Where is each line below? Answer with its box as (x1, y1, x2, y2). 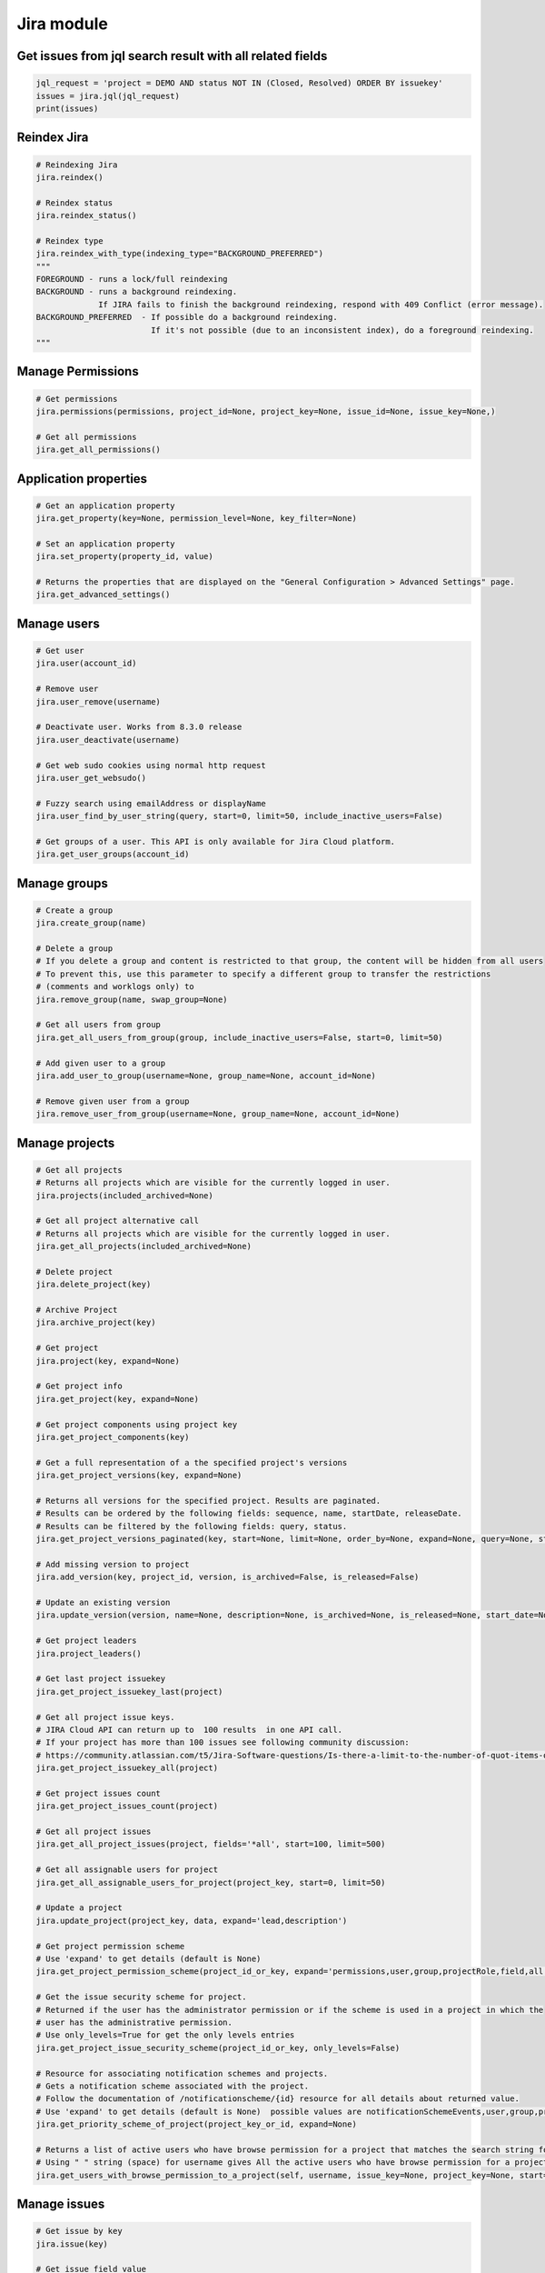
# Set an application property (35, 538, 176, 549)
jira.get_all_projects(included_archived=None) (35, 1241, 252, 1252)
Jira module (16, 14, 108, 34)
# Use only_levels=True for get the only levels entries (35, 2030, 295, 2040)
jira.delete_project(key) (35, 1279, 152, 1290)
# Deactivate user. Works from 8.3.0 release (35, 722, 243, 732)
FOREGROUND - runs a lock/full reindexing (35, 274, 228, 285)
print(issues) (35, 103, 99, 114)
